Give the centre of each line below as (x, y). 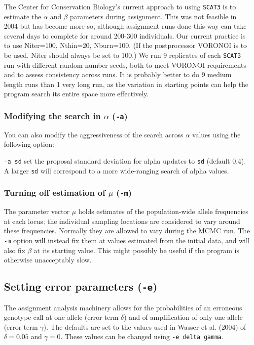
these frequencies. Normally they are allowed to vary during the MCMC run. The (127, 231)
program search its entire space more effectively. (76, 94)
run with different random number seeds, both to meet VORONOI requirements (125, 65)
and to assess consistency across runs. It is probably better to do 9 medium (118, 74)
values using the (216, 134)
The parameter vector (37, 211)
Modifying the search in (53, 115)
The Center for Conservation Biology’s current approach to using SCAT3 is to (120, 6)
